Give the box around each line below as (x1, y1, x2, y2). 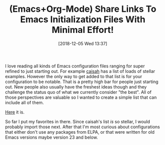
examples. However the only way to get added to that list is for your (5, 73, 142, 79)
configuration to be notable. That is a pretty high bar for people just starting (5, 79, 159, 85)
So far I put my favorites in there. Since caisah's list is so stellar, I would (5, 118, 150, 124)
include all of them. (5, 99, 44, 105)
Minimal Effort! (51, 25, 114, 35)
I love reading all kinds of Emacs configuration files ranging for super (5, 63, 145, 69)
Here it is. (5, 109, 25, 115)
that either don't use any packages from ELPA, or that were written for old (5, 129, 155, 135)
